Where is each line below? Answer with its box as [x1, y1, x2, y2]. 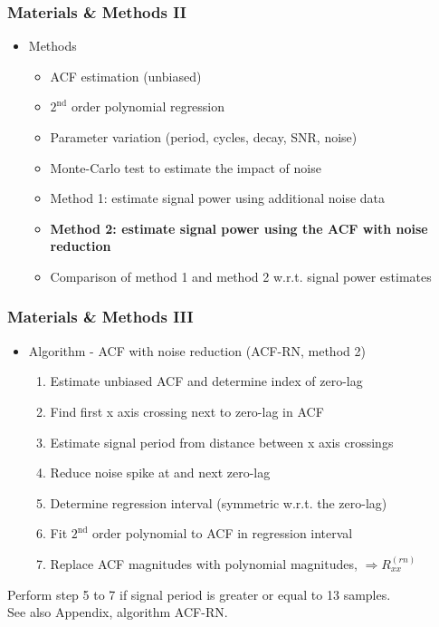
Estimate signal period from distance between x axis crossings [50, 432, 394, 451]
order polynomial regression [71, 97, 225, 116]
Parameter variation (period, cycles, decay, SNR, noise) [50, 128, 358, 146]
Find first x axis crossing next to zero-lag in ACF [50, 401, 324, 420]
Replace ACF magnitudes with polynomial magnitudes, [50, 554, 358, 573]
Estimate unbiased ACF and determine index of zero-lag [50, 371, 363, 391]
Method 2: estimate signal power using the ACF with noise [50, 218, 428, 237]
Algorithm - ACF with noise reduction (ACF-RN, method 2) [28, 341, 366, 360]
